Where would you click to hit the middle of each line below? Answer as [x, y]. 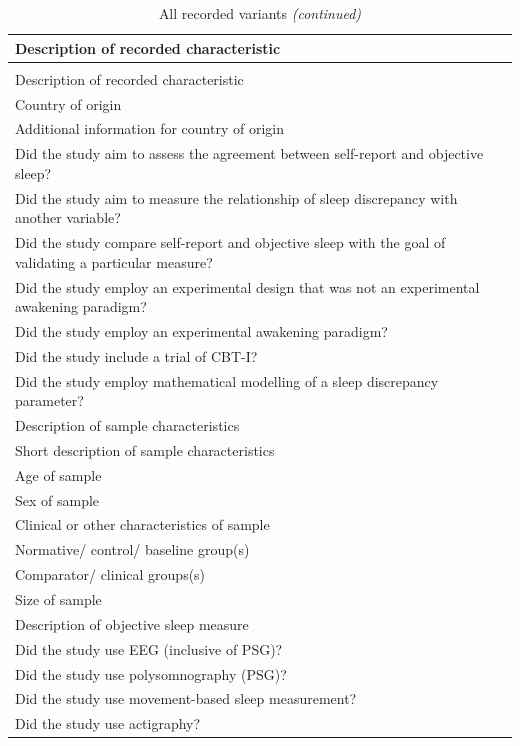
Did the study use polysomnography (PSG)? [151, 673]
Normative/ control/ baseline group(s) [132, 549]
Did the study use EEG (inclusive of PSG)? [149, 648]
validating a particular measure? [114, 261]
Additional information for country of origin [149, 128]
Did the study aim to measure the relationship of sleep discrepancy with [236, 197]
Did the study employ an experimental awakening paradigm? [201, 330]
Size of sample [58, 599]
